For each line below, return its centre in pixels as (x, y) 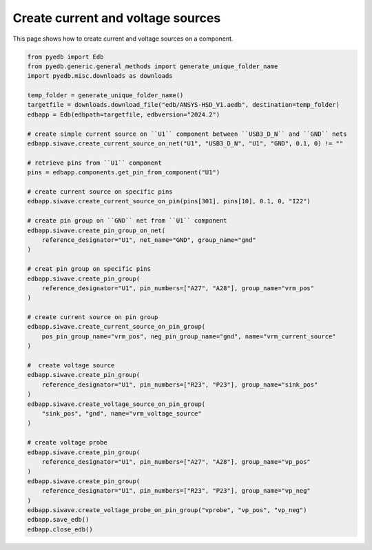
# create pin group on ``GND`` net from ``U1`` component (127, 221)
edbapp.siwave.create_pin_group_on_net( (96, 230)
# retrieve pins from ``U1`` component (94, 163)
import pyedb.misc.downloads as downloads (100, 76)
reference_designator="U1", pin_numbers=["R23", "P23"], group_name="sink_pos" (180, 385)
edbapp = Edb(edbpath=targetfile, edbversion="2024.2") (124, 114)
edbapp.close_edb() (60, 529)
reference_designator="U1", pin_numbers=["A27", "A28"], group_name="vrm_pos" (178, 288)
